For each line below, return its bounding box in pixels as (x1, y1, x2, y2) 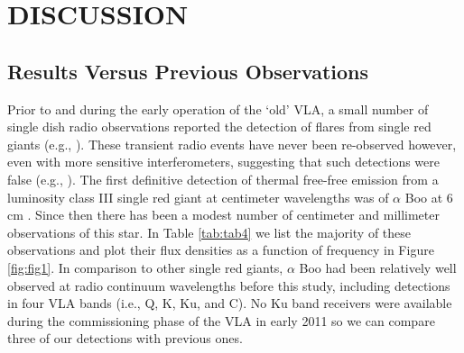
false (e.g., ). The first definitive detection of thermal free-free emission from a (7, 169, 439, 188)
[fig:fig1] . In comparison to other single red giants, (7, 258, 283, 276)
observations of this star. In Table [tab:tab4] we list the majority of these (7, 222, 412, 241)
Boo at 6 (404, 187, 453, 206)
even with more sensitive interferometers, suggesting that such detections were (7, 152, 440, 171)
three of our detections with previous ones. (7, 329, 243, 348)
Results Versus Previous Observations (7, 57, 369, 85)
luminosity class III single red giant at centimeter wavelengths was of (7, 187, 389, 206)
